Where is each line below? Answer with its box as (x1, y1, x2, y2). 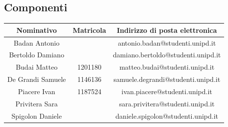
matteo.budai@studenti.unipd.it (119, 62, 215, 72)
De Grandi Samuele (7, 74, 66, 84)
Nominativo (16, 25, 57, 35)
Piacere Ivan (18, 86, 55, 96)
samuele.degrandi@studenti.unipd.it (113, 74, 221, 84)
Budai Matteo (16, 62, 58, 72)
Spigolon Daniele (11, 110, 62, 121)
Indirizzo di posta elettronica (117, 25, 217, 35)
